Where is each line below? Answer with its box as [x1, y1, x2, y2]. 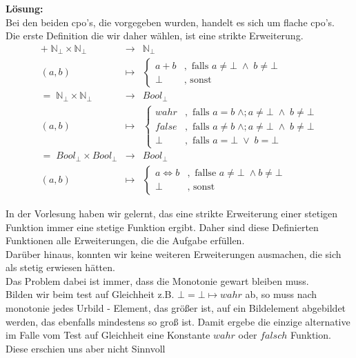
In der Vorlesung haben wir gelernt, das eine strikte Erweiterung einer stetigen [6, 206, 338, 220]
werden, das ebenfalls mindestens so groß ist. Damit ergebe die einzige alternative [6, 314, 350, 328]
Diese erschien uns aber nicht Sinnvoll [6, 341, 166, 355]
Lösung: [6, 1, 43, 15]
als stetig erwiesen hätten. [6, 260, 115, 275]
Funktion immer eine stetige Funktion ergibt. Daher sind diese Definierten [6, 219, 319, 234]
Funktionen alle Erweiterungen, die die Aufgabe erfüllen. [6, 233, 245, 248]
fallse [195, 168, 217, 179]
